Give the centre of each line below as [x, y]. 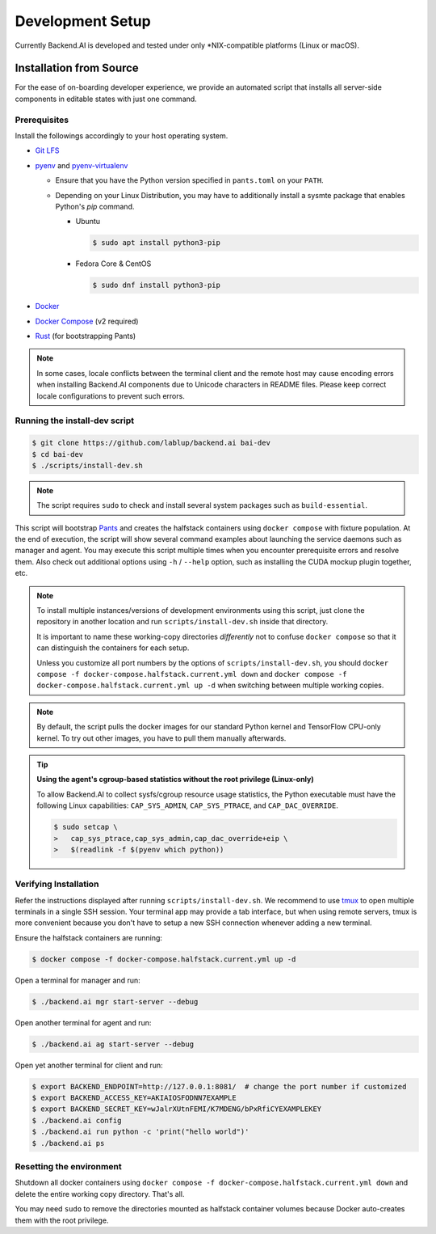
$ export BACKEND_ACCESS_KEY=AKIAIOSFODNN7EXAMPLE [134, 1098]
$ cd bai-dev [58, 454]
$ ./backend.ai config [77, 1120]
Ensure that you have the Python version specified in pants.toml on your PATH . [189, 180]
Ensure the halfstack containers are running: [89, 937]
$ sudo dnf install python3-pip [157, 285]
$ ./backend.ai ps [68, 1143]
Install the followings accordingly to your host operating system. [122, 135]
